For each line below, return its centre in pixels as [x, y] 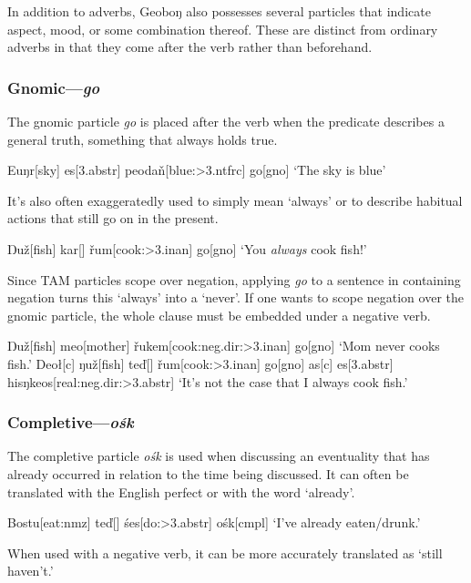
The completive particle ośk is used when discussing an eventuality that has [219, 456]
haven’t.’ [31, 571]
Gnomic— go [54, 87]
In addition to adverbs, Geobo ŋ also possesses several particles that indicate [219, 11]
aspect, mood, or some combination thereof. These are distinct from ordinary [223, 29]
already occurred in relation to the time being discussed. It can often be [208, 473]
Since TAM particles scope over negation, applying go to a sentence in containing [234, 279]
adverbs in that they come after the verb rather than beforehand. [190, 47]
